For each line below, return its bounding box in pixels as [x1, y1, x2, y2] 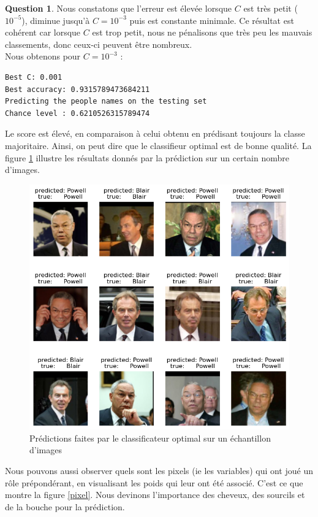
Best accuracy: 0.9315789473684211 [5, 85, 150, 94]
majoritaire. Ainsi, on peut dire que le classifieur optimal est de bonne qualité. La [5, 139, 312, 151]
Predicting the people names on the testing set [5, 97, 207, 106]
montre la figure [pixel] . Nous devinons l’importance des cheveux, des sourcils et [5, 488, 305, 501]
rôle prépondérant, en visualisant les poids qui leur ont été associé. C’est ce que [5, 476, 303, 489]
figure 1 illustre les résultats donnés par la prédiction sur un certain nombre [5, 151, 289, 164]
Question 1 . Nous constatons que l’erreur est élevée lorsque [5, 2, 232, 14]
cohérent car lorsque [5, 26, 81, 39]
